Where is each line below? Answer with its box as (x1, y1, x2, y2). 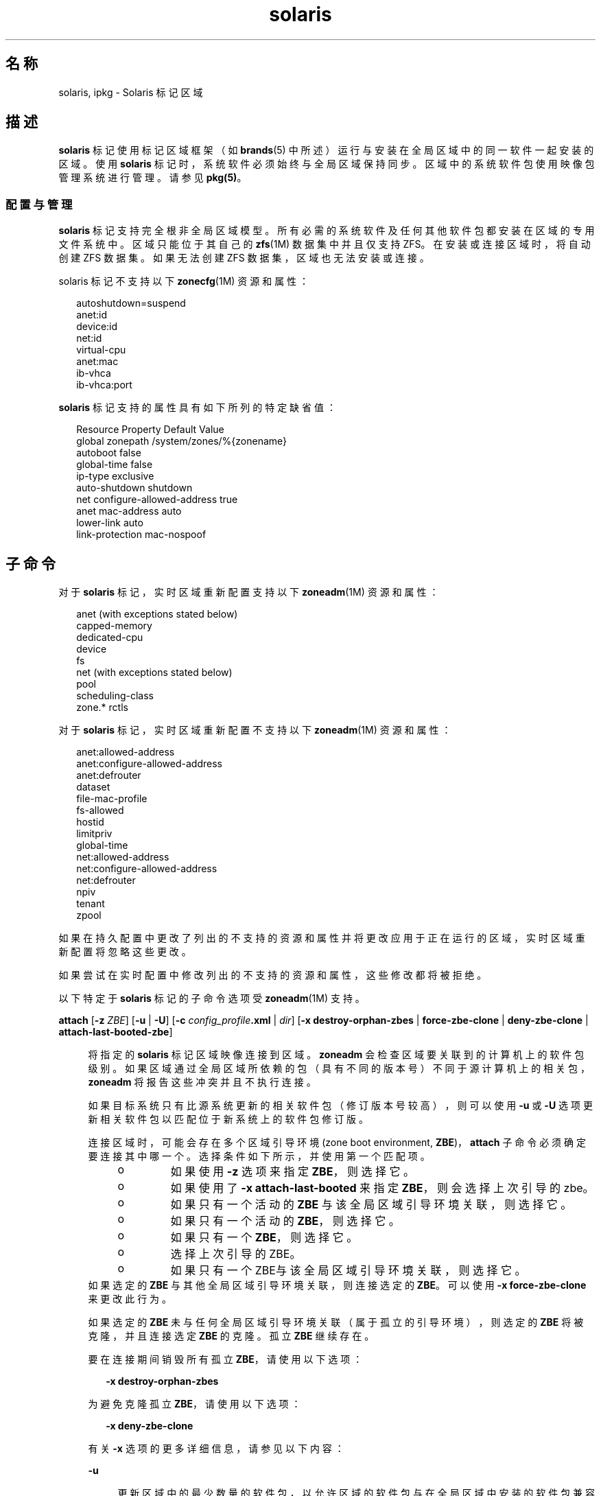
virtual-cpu (76, 344, 126, 356)
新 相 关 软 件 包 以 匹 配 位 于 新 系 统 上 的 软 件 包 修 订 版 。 (88, 1113, 369, 1125)
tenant (76, 898, 105, 910)
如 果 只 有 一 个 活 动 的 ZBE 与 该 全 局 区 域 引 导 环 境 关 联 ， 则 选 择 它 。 (170, 1197, 572, 1212)
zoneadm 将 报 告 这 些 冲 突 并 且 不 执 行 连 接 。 (88, 1076, 316, 1088)
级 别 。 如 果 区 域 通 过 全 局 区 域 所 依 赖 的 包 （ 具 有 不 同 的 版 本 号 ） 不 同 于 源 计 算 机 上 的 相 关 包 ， (88, 1062, 590, 1075)
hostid (76, 816, 104, 828)
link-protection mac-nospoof (76, 528, 207, 541)
